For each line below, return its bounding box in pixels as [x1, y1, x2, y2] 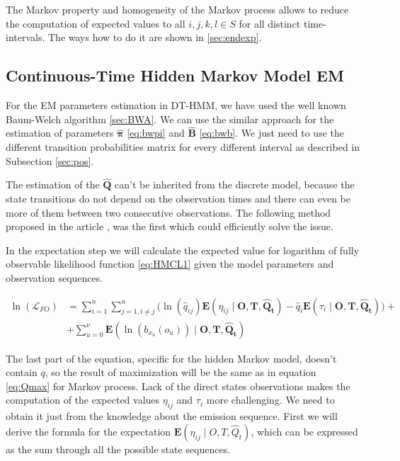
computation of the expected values [6, 392, 160, 407]
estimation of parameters [6, 125, 114, 140]
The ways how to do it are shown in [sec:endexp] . [48, 30, 262, 45]
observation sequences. [6, 270, 103, 285]
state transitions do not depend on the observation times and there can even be [6, 190, 350, 205]
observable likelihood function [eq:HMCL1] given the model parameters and [6, 256, 334, 271]
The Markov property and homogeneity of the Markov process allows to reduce [6, 2, 349, 16]
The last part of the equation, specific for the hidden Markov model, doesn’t [6, 351, 337, 365]
